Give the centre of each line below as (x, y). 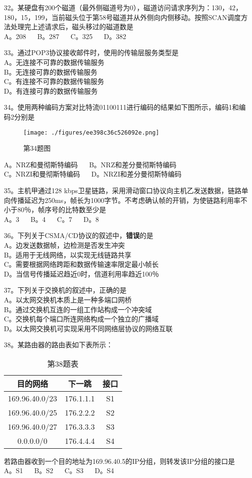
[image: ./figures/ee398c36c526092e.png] (91, 132)
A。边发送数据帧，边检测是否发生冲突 (64, 245)
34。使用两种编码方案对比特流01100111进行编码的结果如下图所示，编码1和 (121, 107)
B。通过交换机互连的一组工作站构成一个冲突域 (78, 309)
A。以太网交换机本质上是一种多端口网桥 (68, 299)
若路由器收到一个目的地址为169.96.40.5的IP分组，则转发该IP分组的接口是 (119, 461)
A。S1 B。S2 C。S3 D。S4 (59, 470)
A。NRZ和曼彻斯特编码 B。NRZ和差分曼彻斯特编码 (90, 164)
